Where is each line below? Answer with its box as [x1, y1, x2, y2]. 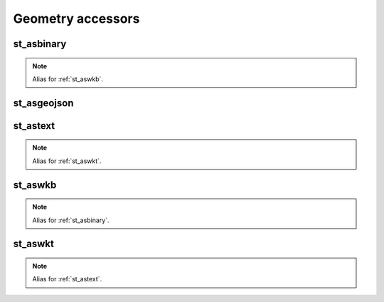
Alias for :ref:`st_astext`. [32, 275, 102, 283]
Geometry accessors [13, 11, 140, 26]
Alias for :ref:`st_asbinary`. [32, 216, 110, 224]
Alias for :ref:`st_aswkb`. [32, 75, 103, 83]
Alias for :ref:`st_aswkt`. [32, 157, 102, 165]
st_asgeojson [13, 97, 74, 109]
